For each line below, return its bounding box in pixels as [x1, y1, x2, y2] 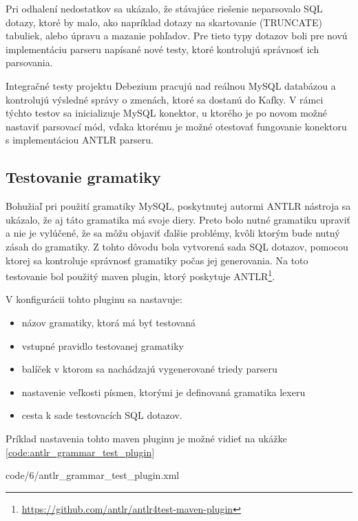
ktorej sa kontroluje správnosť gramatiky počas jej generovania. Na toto [6, 253, 308, 267]
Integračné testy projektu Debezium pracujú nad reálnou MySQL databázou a [6, 78, 336, 92]
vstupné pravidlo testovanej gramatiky [21, 338, 184, 353]
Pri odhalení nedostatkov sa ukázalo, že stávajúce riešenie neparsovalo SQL [6, 1, 323, 15]
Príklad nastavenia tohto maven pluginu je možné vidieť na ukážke [6, 431, 287, 445]
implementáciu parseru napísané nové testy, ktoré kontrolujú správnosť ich [6, 41, 319, 56]
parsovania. [6, 55, 53, 70]
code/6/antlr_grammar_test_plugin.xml [6, 468, 180, 482]
